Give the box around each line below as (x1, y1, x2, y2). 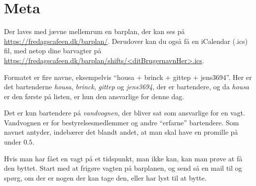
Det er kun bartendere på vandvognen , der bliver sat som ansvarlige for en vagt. (4, 108, 245, 118)
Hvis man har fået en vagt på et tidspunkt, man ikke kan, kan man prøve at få (4, 153, 243, 163)
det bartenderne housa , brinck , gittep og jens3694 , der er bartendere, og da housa (4, 81, 250, 92)
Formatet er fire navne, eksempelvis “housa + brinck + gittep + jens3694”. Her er (4, 72, 252, 82)
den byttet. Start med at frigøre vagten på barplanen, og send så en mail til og (4, 163, 242, 173)
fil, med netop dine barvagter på (4, 45, 102, 56)
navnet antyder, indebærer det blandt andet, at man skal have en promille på (4, 127, 238, 137)
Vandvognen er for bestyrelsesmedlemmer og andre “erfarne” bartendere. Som (4, 117, 239, 127)
